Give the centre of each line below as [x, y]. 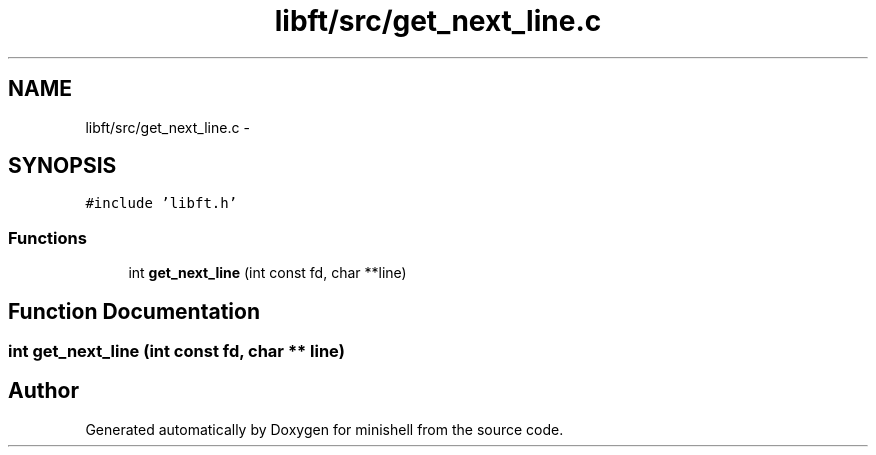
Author [43, 391]
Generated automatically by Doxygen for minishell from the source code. [324, 429]
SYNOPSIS [62, 166]
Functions [47, 237]
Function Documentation [134, 311]
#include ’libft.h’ [161, 203]
